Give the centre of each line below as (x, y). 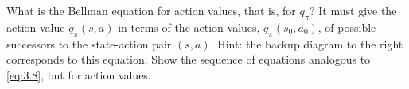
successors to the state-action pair (89, 43)
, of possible (347, 27)
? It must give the (353, 10)
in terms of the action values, (189, 27)
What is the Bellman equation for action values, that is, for (151, 10)
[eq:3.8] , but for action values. (79, 74)
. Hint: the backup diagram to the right (307, 43)
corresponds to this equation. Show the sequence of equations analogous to (189, 59)
